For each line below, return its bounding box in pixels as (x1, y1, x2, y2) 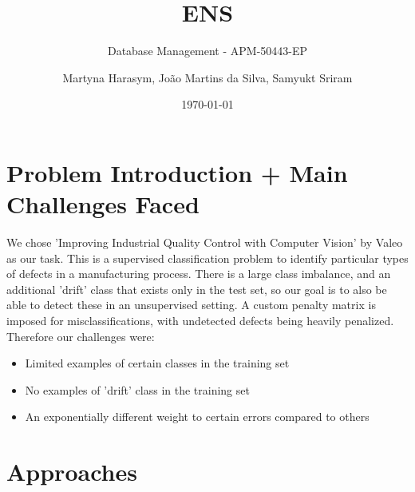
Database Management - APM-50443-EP (107, 42, 308, 59)
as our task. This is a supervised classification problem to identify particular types (6, 249, 409, 266)
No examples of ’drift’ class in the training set (25, 381, 250, 398)
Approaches (6, 455, 137, 488)
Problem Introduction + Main (6, 156, 348, 188)
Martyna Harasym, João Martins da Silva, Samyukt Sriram (62, 69, 353, 85)
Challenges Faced (6, 188, 200, 220)
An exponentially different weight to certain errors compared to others (25, 408, 370, 425)
